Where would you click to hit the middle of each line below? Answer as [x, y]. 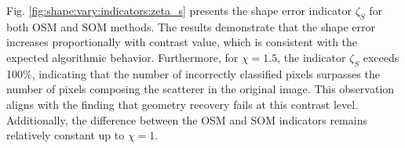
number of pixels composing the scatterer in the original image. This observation [201, 89]
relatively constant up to [66, 135]
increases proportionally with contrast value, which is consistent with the [182, 42]
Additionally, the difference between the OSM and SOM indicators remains [187, 119]
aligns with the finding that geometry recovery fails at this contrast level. [182, 104]
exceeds [381, 57]
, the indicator [312, 57]
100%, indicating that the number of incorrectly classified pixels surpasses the [193, 73]
